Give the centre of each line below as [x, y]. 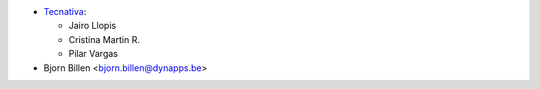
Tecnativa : [65, 11]
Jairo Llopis [92, 26]
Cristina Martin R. [104, 39]
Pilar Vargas [93, 54]
